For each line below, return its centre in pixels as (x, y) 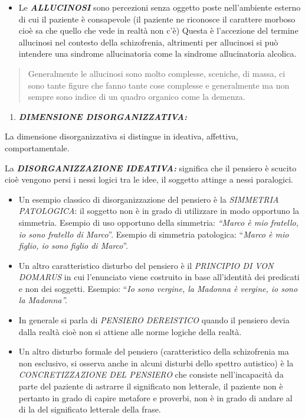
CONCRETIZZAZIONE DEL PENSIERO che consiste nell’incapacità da (151, 374)
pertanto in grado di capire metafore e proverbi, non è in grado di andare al (155, 397)
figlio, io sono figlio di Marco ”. (73, 246)
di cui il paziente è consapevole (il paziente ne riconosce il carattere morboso (157, 19)
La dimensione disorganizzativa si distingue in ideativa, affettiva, (122, 136)
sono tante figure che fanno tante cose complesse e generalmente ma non (159, 85)
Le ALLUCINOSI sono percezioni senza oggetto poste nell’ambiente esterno (160, 7)
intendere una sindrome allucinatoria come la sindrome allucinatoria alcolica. (158, 53)
